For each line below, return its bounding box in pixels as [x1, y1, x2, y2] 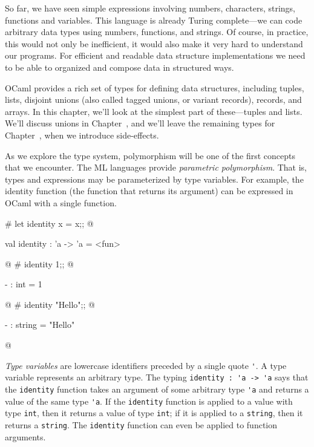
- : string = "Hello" [5, 318, 75, 331]
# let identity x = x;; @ [5, 217, 94, 229]
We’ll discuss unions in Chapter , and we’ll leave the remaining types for [5, 117, 275, 129]
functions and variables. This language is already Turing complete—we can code [5, 13, 303, 26]
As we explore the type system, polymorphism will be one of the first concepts [5, 149, 296, 162]
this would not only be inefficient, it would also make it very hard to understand [5, 37, 303, 50]
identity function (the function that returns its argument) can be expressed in [5, 184, 293, 197]
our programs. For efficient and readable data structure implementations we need [5, 49, 306, 62]
